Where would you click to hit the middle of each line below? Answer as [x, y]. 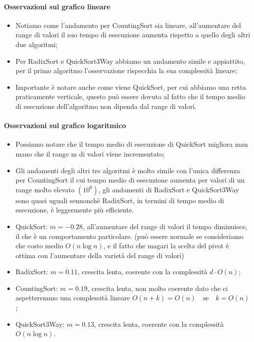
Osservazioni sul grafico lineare [57, 6]
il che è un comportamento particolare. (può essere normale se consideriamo [129, 236]
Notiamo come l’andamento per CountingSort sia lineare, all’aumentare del [128, 25]
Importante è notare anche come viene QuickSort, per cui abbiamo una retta [131, 87]
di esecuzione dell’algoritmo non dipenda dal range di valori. [106, 106]
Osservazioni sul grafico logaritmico [65, 125]
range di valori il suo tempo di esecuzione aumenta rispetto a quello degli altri [133, 35]
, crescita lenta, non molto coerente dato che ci [158, 288]
